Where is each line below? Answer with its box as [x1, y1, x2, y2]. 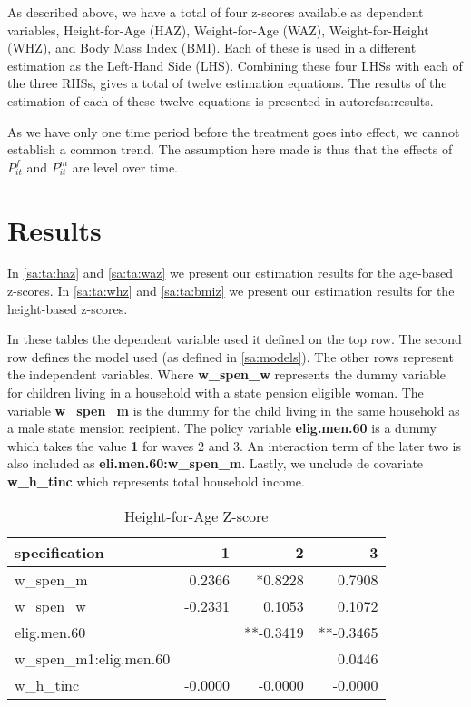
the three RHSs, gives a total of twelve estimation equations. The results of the [7, 74, 447, 93]
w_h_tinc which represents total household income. [7, 472, 305, 490]
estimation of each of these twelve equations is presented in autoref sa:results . [7, 91, 434, 110]
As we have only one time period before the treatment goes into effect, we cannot [7, 122, 460, 141]
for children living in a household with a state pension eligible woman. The [7, 383, 424, 402]
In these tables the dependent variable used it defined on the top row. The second [7, 329, 462, 349]
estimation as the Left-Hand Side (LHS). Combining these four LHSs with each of [7, 55, 463, 74]
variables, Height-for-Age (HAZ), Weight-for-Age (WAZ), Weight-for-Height [7, 20, 429, 39]
